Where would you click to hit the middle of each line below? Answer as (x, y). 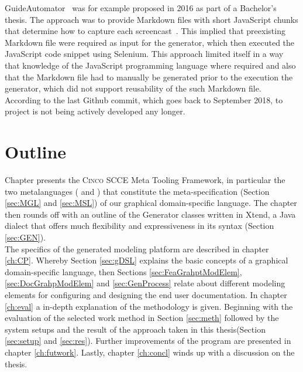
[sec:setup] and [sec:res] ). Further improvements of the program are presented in (148, 341)
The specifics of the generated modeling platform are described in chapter (137, 248)
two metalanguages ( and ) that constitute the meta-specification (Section (137, 191)
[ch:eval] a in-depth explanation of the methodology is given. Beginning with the (149, 306)
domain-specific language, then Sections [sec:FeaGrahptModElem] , (123, 271)
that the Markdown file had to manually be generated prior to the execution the (149, 77)
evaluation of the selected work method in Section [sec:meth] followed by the (142, 318)
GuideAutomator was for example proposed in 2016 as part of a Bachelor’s (141, 8)
